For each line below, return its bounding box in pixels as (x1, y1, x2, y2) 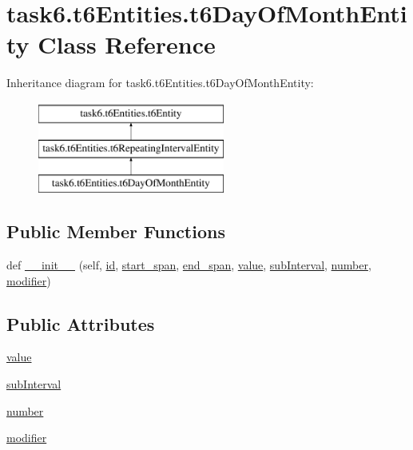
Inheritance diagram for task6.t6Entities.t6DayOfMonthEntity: (6, 74, 314, 91)
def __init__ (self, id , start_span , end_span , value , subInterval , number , (6, 257, 371, 273)
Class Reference (38, 28, 216, 61)
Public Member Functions (6, 219, 225, 244)
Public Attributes (6, 311, 155, 336)
